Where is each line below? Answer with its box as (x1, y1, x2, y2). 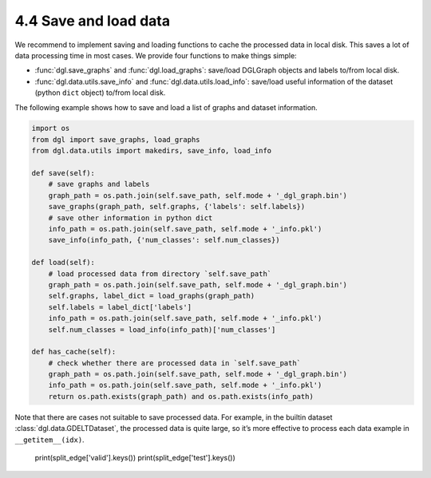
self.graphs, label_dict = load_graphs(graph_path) (48, 291, 255, 301)
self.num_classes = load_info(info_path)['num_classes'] (48, 325, 276, 334)
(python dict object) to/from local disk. (34, 88, 166, 97)
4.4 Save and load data (14, 12, 171, 30)
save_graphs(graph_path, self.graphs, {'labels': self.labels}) (48, 202, 306, 211)
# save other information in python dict (48, 213, 213, 223)
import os (31, 124, 70, 133)
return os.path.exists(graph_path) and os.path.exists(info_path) (48, 392, 314, 401)
